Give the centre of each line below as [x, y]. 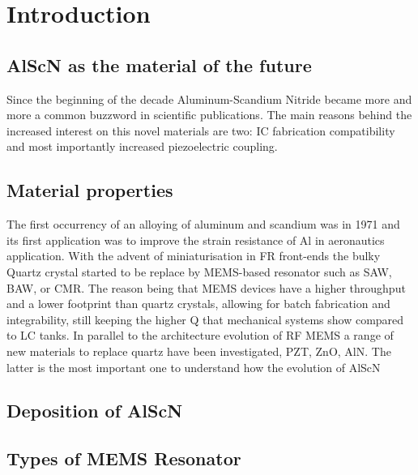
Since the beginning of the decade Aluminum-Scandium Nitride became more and [209, 98]
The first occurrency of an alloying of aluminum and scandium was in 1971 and [203, 224]
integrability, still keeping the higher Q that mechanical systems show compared [205, 319]
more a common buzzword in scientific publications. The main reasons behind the [209, 115]
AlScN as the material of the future [159, 64]
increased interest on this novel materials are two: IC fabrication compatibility [201, 130]
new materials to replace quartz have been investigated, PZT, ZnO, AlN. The [199, 351]
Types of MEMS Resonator [124, 458]
